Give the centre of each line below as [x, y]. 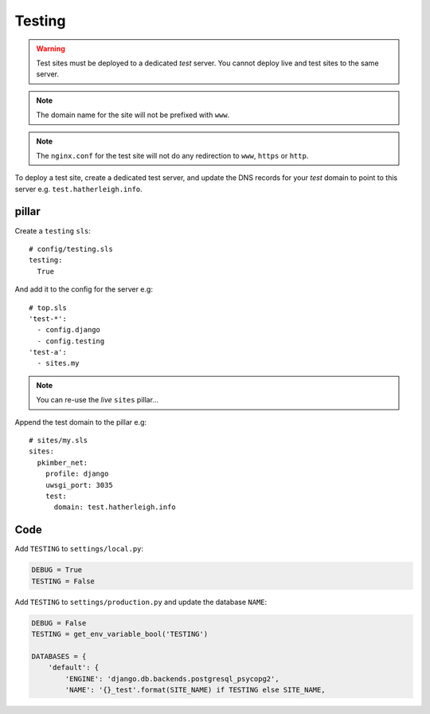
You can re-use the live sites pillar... [98, 400]
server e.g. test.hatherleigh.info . [78, 189]
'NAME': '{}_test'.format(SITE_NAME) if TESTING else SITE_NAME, [195, 690]
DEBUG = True [57, 570]
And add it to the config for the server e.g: [84, 289]
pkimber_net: [63, 463]
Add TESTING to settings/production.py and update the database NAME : [141, 602]
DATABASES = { [59, 656]
